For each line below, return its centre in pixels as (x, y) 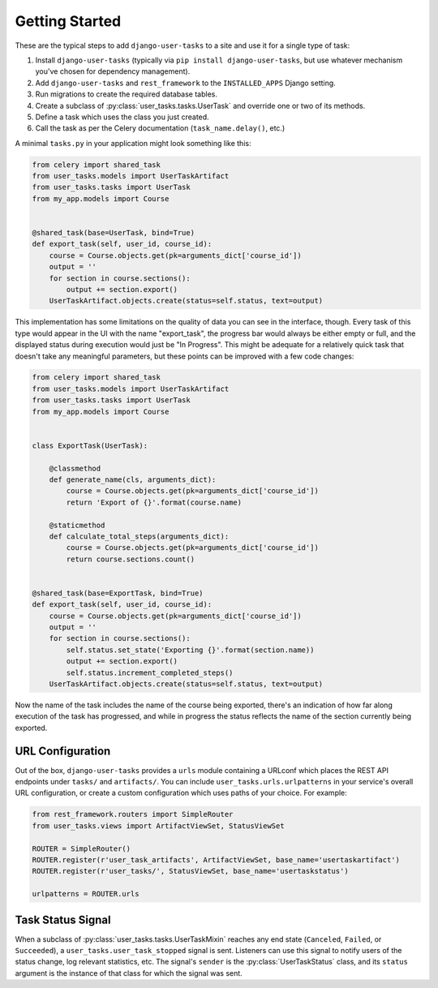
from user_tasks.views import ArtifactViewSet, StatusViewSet (158, 826)
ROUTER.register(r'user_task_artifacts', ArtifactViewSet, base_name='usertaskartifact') (216, 860)
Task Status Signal (63, 919)
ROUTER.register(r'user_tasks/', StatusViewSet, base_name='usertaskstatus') (190, 871)
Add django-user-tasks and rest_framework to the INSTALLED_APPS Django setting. (185, 83)
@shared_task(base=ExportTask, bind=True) (118, 593)
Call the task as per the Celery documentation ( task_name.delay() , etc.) (160, 128)
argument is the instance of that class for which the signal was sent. (129, 973)
